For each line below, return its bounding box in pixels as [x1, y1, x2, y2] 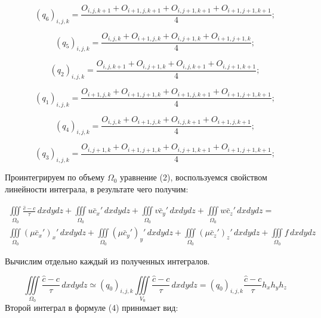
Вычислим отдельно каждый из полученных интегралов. [5, 254, 210, 267]
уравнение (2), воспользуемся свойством [120, 171, 267, 183]
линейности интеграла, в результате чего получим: [5, 182, 189, 195]
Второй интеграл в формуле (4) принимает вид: [5, 301, 178, 314]
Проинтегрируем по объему [5, 171, 105, 183]
